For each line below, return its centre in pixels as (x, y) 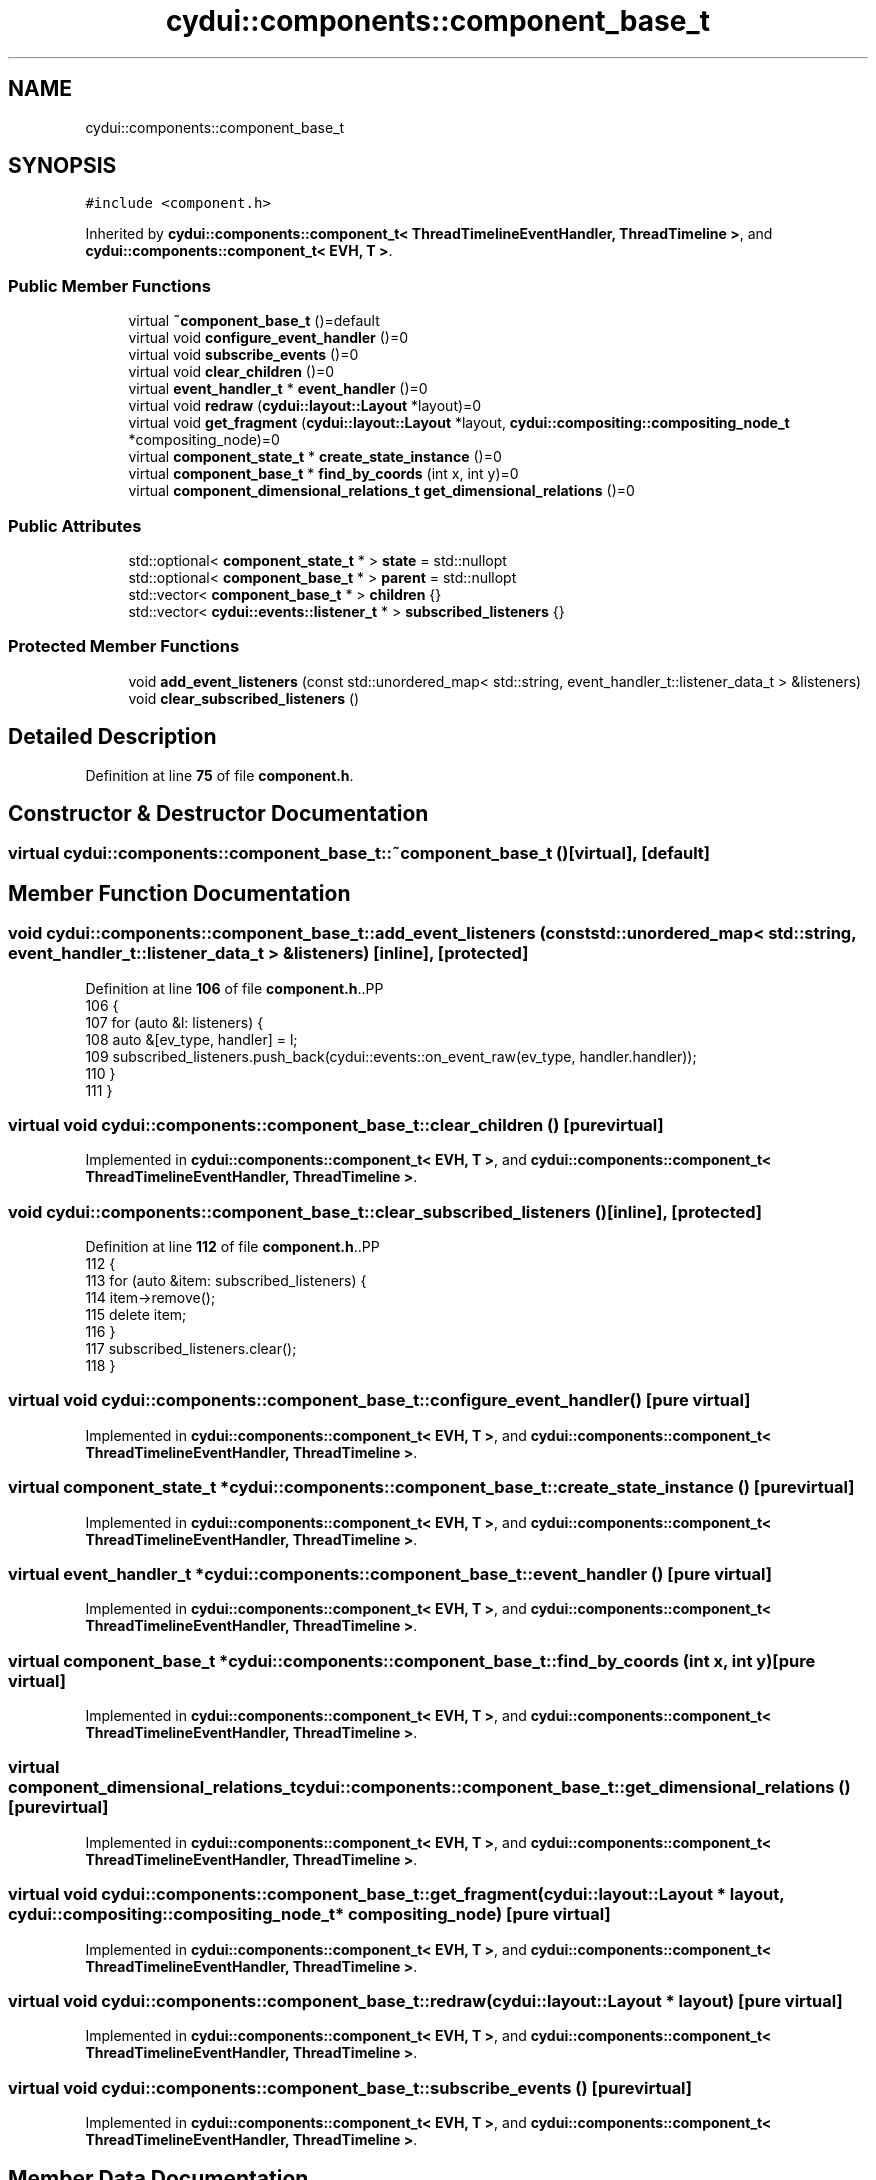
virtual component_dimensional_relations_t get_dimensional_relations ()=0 (381, 491)
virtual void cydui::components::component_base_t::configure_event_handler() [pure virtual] (379, 1400)
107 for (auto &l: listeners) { (174, 1022)
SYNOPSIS (62, 166)
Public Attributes (75, 525)
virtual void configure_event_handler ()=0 (268, 338)
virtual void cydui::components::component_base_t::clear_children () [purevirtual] (336, 1124)
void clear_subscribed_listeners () (244, 698)
